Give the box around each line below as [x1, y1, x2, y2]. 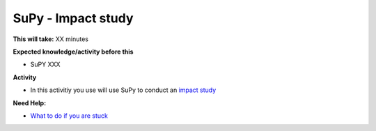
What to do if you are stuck [30, 111, 108, 120]
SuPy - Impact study [13, 10, 134, 26]
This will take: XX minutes [13, 35, 88, 43]
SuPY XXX [30, 60, 61, 69]
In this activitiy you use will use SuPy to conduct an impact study [30, 86, 217, 94]
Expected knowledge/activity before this [13, 47, 134, 56]
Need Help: [13, 98, 47, 107]
